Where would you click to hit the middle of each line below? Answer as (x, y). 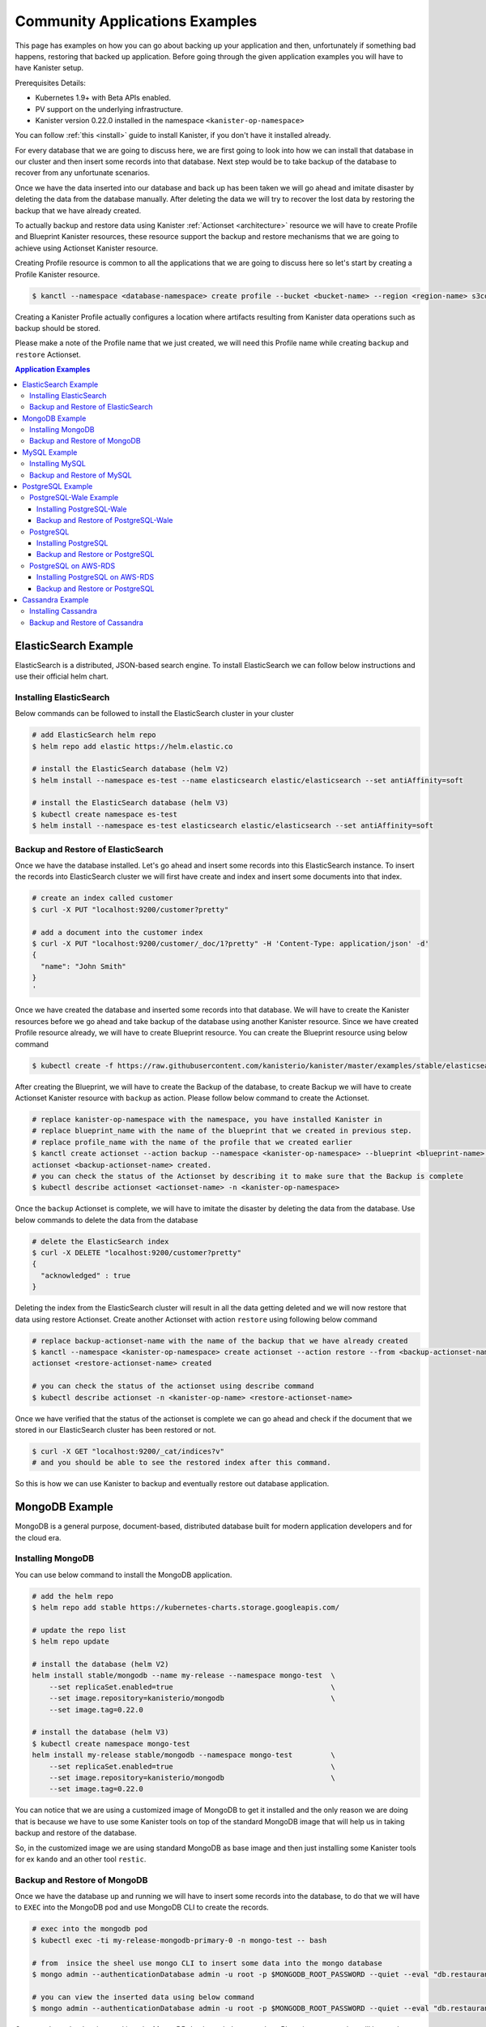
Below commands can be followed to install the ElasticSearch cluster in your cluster (155, 714)
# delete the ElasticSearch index (100, 1241)
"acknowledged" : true (86, 1275)
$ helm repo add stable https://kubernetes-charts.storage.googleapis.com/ (186, 1608)
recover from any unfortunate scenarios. (82, 173)
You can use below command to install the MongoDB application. (124, 1575)
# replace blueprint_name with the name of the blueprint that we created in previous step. (222, 1131)
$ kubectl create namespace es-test (105, 814)
